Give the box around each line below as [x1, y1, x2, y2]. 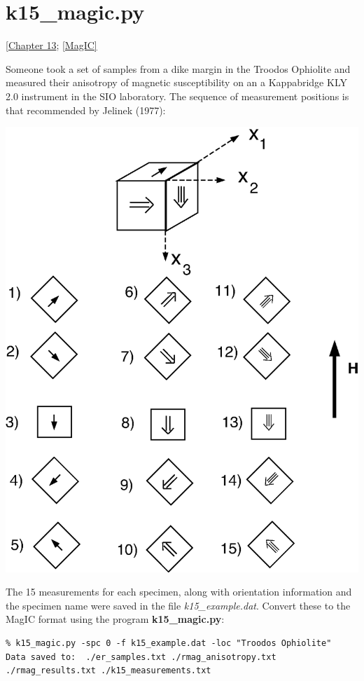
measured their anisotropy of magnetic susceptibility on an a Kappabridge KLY [6, 75, 347, 90]
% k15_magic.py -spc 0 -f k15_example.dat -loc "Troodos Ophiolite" [6, 638, 332, 649]
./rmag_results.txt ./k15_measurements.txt [6, 666, 211, 676]
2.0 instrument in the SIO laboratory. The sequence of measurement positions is [6, 88, 349, 103]
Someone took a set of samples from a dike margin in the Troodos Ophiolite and [6, 61, 351, 76]
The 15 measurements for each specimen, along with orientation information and [6, 584, 352, 599]
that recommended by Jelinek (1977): [6, 102, 166, 117]
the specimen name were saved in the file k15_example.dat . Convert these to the [6, 598, 351, 612]
